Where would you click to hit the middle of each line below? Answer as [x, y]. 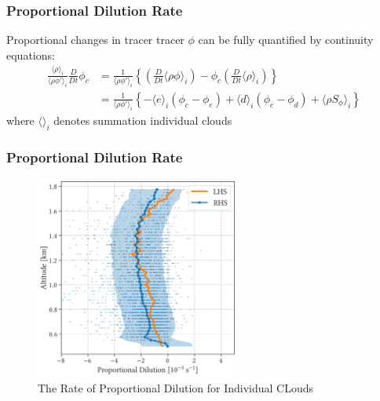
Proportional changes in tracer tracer [95, 40]
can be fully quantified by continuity [286, 40]
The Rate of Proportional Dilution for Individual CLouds [176, 387]
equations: [31, 55]
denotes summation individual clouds [143, 120]
